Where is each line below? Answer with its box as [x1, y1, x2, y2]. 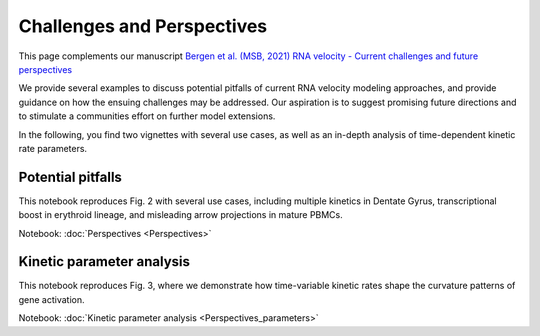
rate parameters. [18, 142, 88, 154]
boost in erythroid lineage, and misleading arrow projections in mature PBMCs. [18, 209, 344, 221]
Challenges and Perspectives [18, 15, 268, 37]
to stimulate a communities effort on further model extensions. [18, 110, 276, 122]
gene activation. [18, 293, 85, 305]
